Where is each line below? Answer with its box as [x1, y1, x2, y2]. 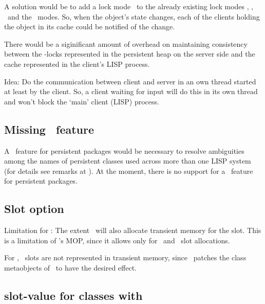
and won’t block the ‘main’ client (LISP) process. [4, 96, 159, 106]
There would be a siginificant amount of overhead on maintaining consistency [4, 38, 248, 49]
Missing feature [4, 121, 94, 137]
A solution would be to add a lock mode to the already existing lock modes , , [4, 1, 254, 11]
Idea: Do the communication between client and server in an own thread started [4, 76, 256, 86]
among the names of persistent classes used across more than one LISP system [4, 155, 251, 166]
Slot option [4, 201, 64, 217]
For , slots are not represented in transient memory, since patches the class [4, 252, 247, 263]
